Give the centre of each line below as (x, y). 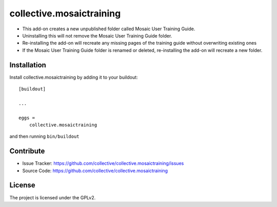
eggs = (27, 118)
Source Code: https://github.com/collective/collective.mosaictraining (95, 171)
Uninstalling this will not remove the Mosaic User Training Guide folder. (97, 35)
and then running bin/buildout (44, 137)
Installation (28, 65)
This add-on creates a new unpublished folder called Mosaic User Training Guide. (109, 29)
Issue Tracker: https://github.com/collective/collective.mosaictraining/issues (103, 163)
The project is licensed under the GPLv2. (53, 197)
